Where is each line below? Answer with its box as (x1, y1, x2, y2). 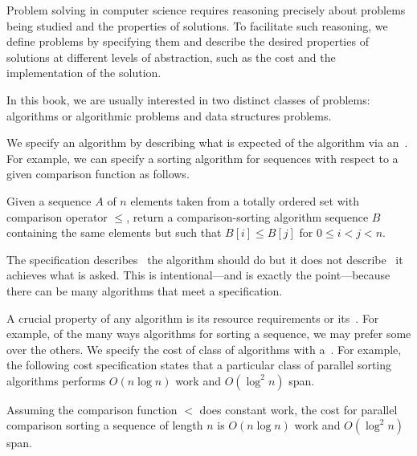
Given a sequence (6, 192, 92, 209)
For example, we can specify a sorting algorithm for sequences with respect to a (6, 149, 399, 166)
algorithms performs (6, 372, 106, 389)
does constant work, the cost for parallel (199, 401, 398, 417)
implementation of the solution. (6, 64, 161, 81)
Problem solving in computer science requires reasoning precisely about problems (6, 2, 406, 18)
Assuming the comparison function (6, 401, 178, 417)
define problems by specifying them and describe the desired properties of (6, 33, 369, 50)
